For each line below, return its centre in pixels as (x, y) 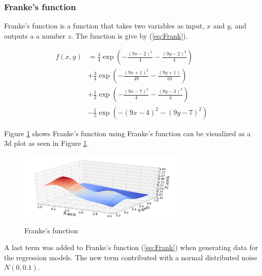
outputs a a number (35, 35)
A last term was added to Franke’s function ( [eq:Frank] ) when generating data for (131, 247)
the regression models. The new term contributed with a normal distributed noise (131, 257)
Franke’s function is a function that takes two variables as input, (104, 26)
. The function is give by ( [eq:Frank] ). (129, 35)
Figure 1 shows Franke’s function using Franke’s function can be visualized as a (127, 133)
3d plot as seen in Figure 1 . (47, 143)
